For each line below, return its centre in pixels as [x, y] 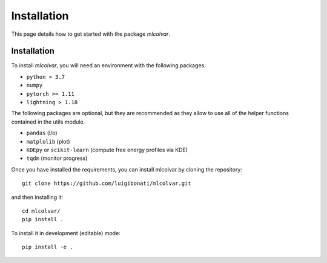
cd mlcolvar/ [41, 211]
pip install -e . [48, 247]
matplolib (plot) [48, 141]
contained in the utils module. [48, 122]
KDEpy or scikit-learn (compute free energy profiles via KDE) [107, 150]
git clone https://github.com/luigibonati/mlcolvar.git [107, 184]
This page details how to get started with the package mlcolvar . [91, 34]
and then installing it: [37, 197]
